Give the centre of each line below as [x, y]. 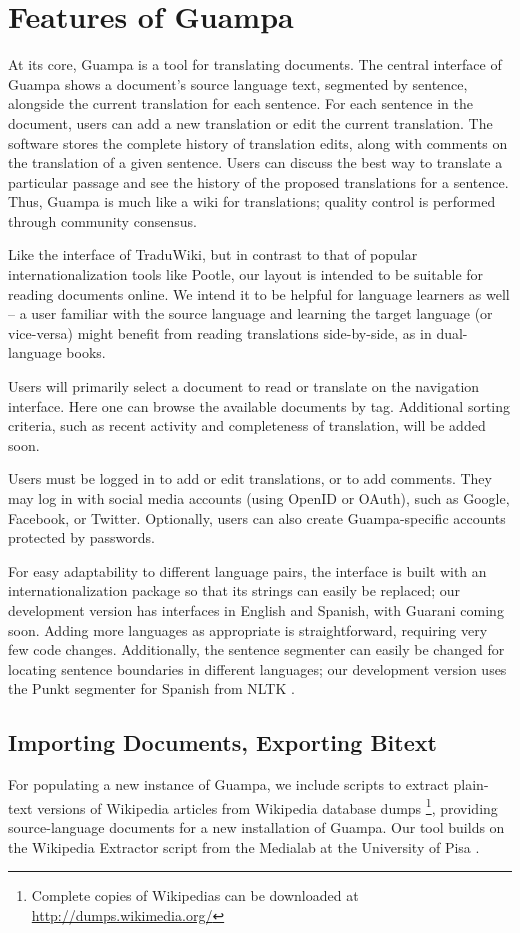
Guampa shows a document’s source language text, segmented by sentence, [238, 83]
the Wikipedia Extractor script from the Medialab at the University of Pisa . [244, 846]
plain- [471, 784]
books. [86, 352]
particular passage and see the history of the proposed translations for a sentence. [258, 181]
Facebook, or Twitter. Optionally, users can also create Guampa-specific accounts [257, 517]
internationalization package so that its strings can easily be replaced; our [234, 590]
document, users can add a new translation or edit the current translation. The [250, 122]
